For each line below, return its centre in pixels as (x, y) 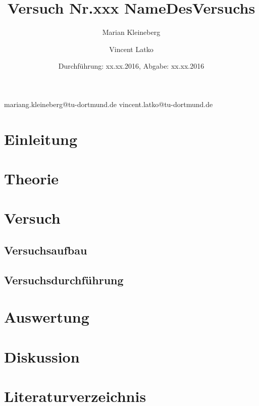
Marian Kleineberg (131, 32)
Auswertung (47, 317)
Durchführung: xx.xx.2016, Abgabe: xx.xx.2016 (131, 66)
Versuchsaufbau (46, 250)
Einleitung (41, 139)
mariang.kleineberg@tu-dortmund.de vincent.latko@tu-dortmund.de (109, 104)
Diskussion (42, 356)
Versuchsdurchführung (64, 280)
